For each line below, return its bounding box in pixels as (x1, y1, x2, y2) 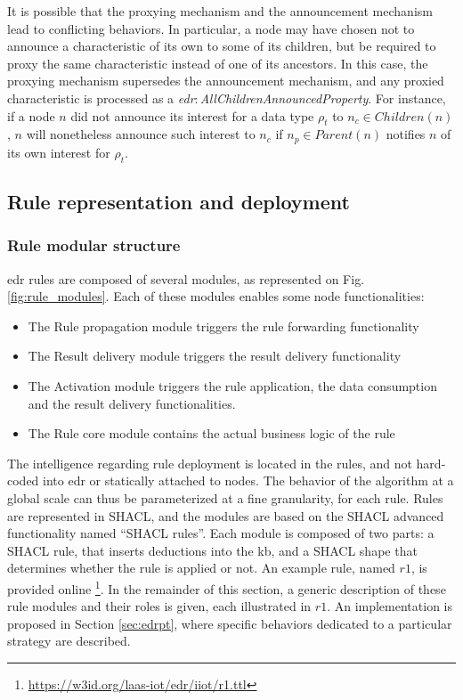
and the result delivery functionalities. (28, 394, 236, 412)
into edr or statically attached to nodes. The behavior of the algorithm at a (43, 471, 454, 490)
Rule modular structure (7, 234, 181, 256)
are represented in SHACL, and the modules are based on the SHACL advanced (7, 506, 444, 525)
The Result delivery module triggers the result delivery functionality (28, 346, 402, 365)
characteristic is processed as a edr (7, 88, 195, 107)
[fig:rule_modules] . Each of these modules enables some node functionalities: (7, 287, 425, 305)
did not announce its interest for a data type (70, 106, 314, 125)
